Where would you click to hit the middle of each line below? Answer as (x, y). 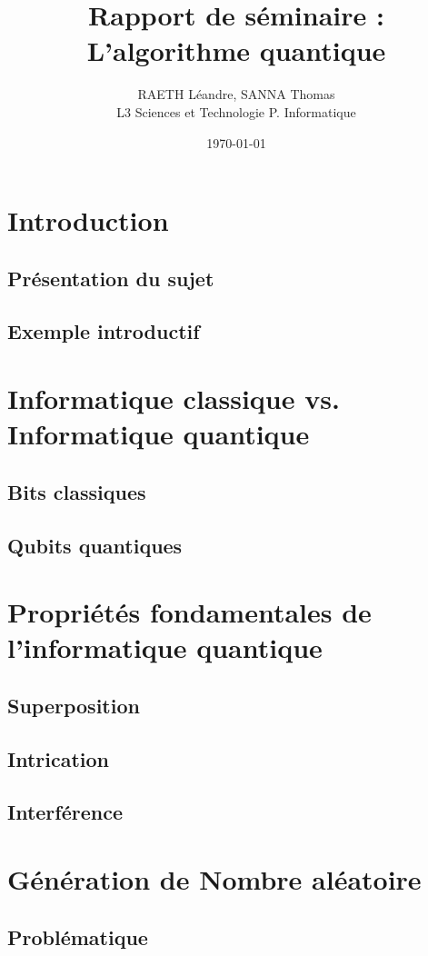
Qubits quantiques (95, 545)
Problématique (78, 936)
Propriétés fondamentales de (189, 612)
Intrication (58, 758)
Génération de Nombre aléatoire (214, 879)
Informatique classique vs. (174, 398)
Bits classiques (77, 491)
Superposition (74, 705)
